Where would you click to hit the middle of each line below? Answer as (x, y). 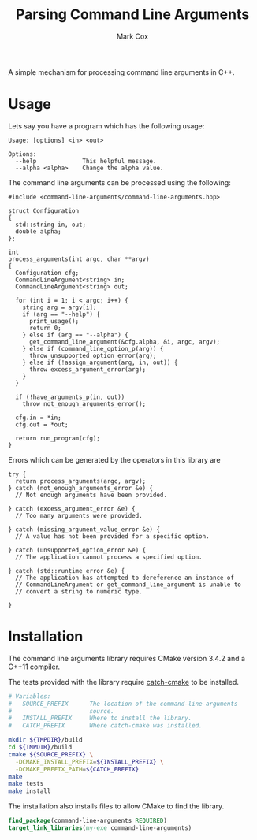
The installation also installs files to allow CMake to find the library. (116, 806)
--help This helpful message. (86, 161)
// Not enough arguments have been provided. (91, 495)
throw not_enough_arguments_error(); (84, 403)
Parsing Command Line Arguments (132, 15)
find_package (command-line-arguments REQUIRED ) (88, 821)
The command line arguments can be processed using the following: (119, 182)
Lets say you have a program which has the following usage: (106, 126)
